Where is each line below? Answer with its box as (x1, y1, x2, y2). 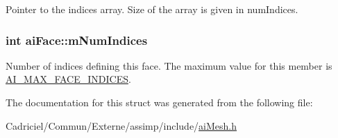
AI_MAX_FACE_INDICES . (6, 72, 131, 86)
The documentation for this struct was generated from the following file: (6, 95, 313, 109)
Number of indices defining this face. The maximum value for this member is (6, 58, 332, 72)
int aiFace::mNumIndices (6, 31, 148, 48)
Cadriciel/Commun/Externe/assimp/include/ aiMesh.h (6, 118, 237, 132)
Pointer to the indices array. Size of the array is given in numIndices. (6, 2, 298, 16)
